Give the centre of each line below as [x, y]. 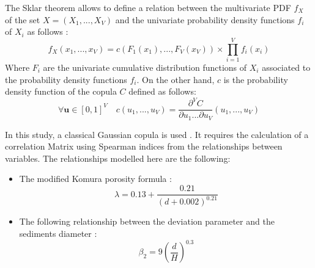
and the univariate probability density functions [205, 19]
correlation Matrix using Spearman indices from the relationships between [144, 146]
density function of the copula [61, 91]
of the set [23, 19]
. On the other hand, [176, 79]
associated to [286, 67]
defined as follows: [162, 91]
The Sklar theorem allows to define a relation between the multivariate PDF [148, 7]
